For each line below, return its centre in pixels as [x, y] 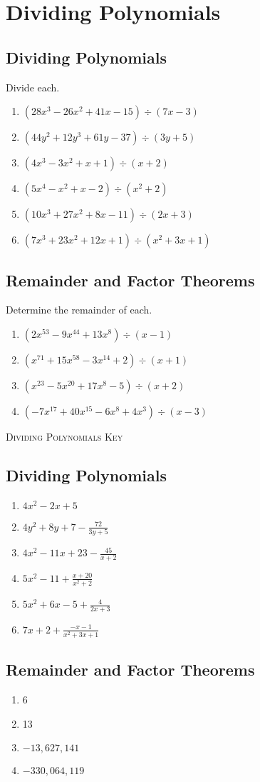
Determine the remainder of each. [79, 310]
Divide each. [33, 87]
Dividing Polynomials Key [64, 436]
